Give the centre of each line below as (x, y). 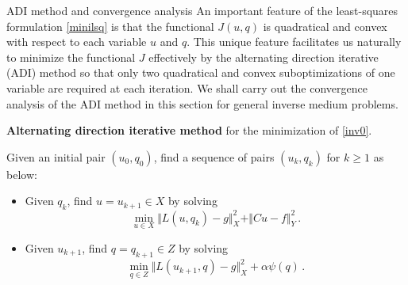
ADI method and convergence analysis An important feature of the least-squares (202, 10)
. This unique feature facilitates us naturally (294, 42)
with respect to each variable (77, 42)
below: (22, 174)
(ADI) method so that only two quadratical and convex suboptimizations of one (201, 72)
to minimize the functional (71, 57)
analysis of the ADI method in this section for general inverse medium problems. (202, 103)
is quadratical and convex (325, 26)
